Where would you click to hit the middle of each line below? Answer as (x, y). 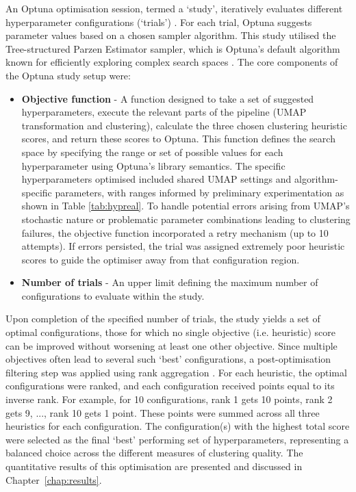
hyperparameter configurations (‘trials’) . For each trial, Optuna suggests (159, 22)
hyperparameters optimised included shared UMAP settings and (156, 179)
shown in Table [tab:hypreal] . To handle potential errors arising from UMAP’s (186, 206)
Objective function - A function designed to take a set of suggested (168, 98)
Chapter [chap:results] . (54, 479)
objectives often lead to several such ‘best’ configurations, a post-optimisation (168, 359)
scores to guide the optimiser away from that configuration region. (161, 259)
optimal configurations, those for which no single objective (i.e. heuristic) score (170, 332)
